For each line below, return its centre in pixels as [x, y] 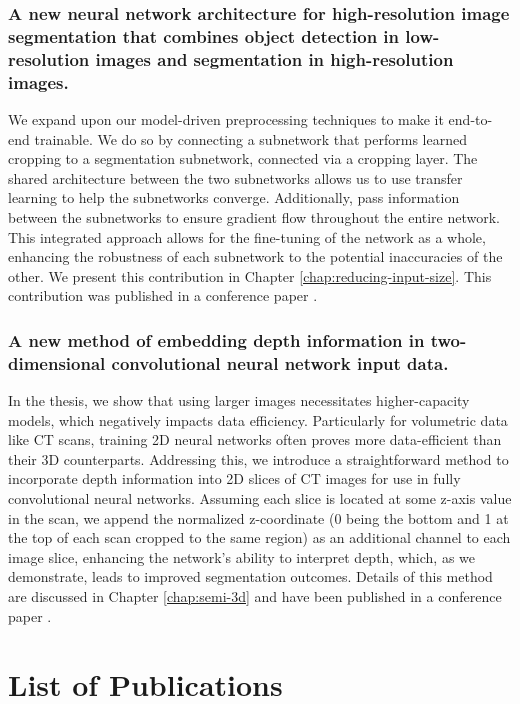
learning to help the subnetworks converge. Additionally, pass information [234, 197]
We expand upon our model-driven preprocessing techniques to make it [226, 118]
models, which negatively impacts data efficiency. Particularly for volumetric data [258, 419]
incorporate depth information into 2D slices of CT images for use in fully [234, 478]
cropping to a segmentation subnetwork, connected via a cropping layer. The [243, 158]
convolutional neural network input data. [280, 362]
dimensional [57, 362]
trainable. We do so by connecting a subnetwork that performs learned [250, 138]
